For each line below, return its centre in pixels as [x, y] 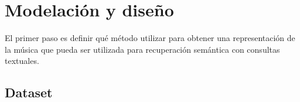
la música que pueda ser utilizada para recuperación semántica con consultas [142, 49]
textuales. [22, 61]
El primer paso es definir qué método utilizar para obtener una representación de [150, 38]
